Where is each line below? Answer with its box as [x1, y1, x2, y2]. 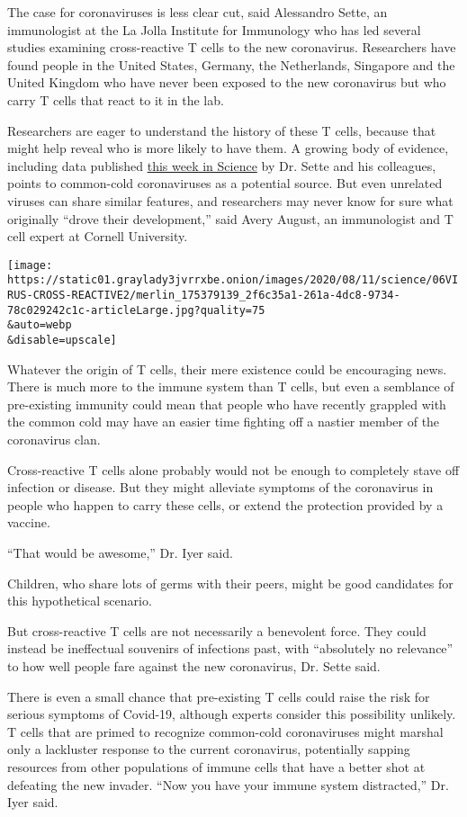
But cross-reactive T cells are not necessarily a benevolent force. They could [7, 621, 427, 640]
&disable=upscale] [7, 334, 117, 346]
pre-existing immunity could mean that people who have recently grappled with [7, 394, 446, 413]
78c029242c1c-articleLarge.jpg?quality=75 [7, 303, 265, 317]
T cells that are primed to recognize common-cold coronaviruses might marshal [7, 722, 444, 741]
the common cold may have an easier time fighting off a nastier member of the [7, 412, 440, 431]
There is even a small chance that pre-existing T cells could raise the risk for [7, 687, 430, 705]
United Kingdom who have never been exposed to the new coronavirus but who [7, 73, 446, 92]
